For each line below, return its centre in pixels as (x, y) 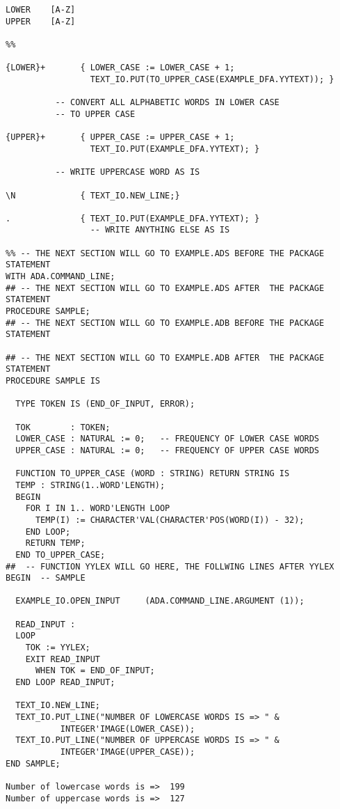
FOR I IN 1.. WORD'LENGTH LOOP (98, 509)
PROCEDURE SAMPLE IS (53, 381)
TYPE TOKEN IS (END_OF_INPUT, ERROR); (105, 404)
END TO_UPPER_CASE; (60, 555)
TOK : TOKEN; (63, 427)
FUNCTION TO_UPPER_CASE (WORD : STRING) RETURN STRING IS (153, 474)
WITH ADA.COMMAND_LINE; (60, 277)
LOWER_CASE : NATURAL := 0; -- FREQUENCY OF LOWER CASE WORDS (168, 439)
